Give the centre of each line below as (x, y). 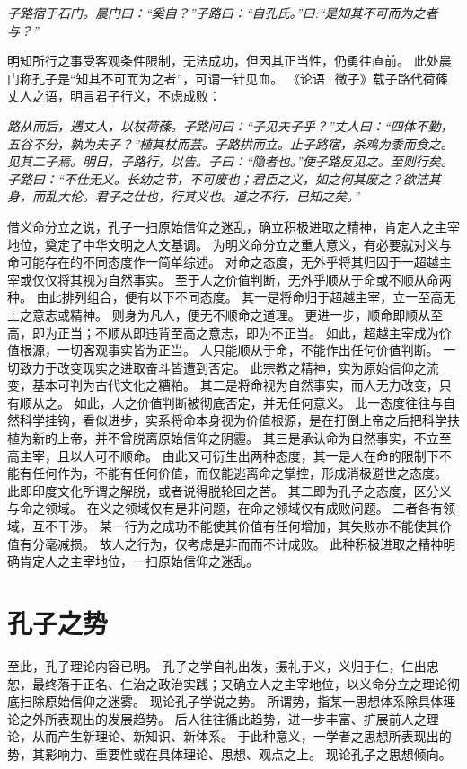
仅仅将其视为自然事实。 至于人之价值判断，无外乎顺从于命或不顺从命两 (242, 279)
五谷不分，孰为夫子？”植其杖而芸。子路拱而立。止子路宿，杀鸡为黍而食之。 (230, 143)
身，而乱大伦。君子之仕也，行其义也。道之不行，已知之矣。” (183, 196)
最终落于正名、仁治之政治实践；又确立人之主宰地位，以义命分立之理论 (239, 683)
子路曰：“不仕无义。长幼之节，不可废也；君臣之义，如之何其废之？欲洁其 (224, 178)
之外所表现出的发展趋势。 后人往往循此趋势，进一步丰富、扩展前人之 (223, 718)
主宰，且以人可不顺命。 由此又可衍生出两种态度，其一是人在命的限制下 (229, 455)
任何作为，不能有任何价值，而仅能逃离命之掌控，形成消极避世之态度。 (239, 473)
